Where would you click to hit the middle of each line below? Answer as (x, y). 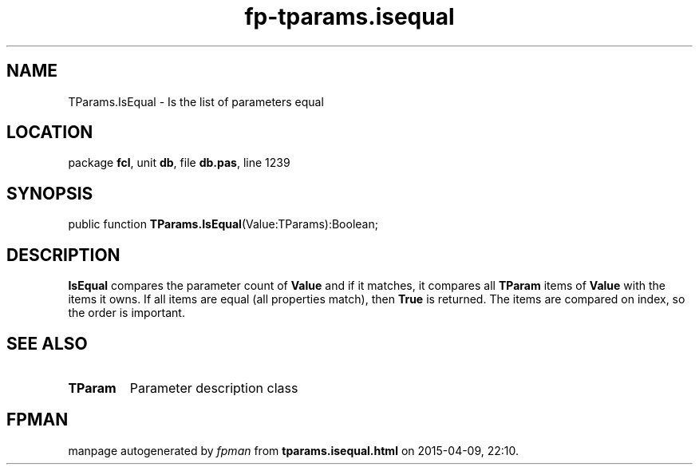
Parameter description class (214, 388)
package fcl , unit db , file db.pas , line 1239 (179, 163)
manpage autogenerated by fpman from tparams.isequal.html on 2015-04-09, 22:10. (294, 450)
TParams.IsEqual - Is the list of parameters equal (196, 101)
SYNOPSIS (50, 193)
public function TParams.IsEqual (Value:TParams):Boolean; (223, 224)
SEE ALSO (47, 343)
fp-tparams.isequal (349, 17)
